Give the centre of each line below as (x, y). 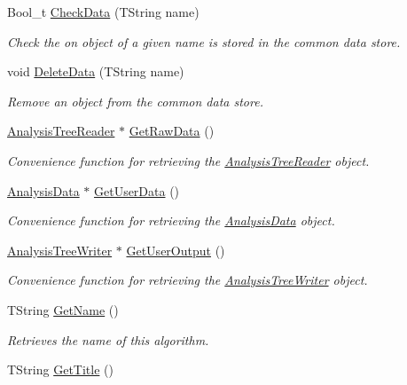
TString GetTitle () (60, 369)
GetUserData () (137, 190)
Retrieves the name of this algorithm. (108, 339)
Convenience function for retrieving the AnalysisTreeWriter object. (188, 280)
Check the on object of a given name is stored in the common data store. (204, 41)
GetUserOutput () (176, 250)
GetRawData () (172, 131)
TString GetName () (63, 309)
